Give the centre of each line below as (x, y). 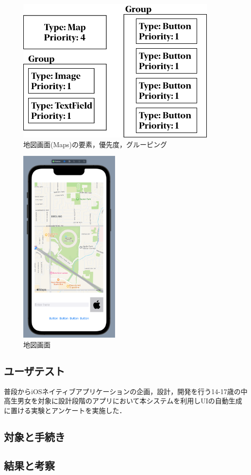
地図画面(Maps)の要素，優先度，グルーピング (95, 144)
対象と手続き (34, 436)
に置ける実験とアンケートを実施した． (65, 410)
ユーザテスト (34, 370)
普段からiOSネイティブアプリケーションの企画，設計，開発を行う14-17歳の (122, 391)
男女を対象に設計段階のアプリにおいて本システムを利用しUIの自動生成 (130, 401)
